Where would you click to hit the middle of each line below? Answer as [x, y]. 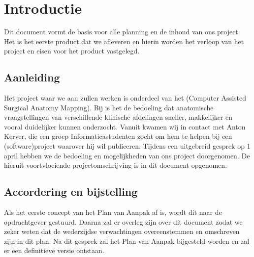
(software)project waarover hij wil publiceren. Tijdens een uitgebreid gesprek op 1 [127, 146]
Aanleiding [32, 77]
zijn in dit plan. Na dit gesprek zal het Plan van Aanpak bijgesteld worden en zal [127, 241]
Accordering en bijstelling [71, 192]
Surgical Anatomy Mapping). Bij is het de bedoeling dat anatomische [109, 107]
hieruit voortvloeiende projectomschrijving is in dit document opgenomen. [116, 165]
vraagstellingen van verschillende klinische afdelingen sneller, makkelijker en [118, 117]
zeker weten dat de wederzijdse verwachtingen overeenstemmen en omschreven [122, 231]
